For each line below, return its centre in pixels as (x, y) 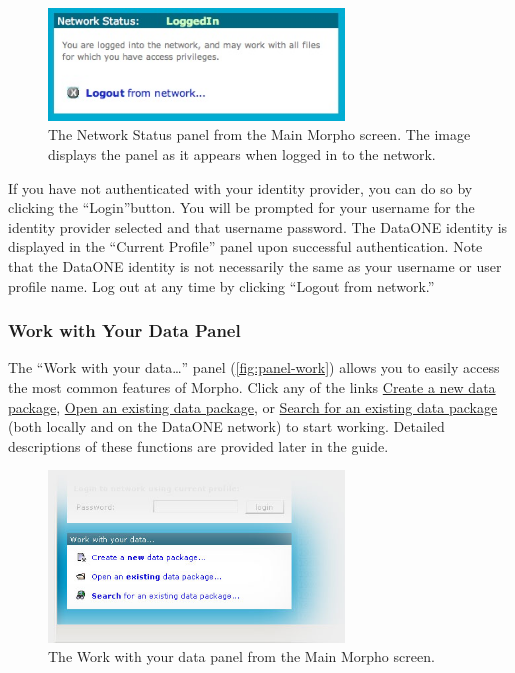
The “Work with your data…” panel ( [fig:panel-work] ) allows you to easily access (254, 367)
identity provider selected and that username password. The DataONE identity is (258, 226)
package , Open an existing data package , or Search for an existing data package (253, 406)
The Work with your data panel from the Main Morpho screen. (241, 656)
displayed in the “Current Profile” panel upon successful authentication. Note (245, 246)
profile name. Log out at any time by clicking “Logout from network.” (221, 285)
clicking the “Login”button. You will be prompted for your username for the (241, 207)
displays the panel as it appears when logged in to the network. (242, 154)
